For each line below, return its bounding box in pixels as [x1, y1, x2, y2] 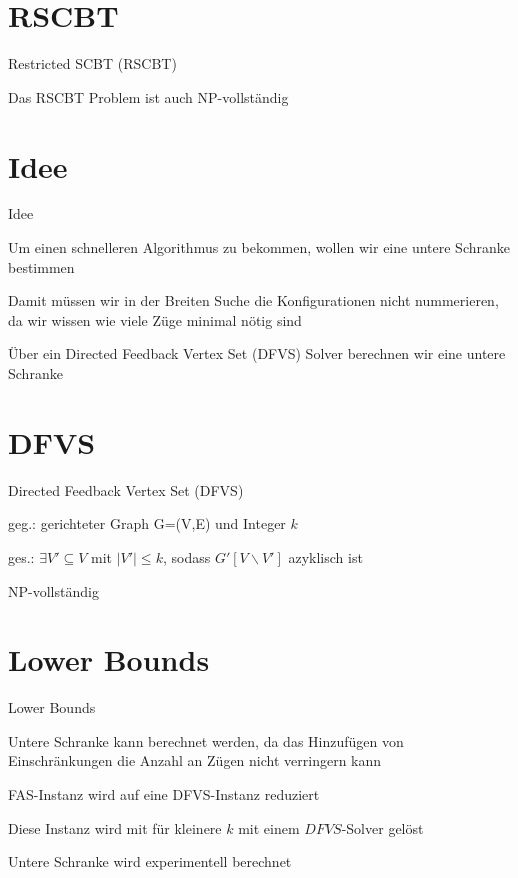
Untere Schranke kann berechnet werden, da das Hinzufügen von [8, 730, 404, 751]
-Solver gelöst [341, 817, 424, 838]
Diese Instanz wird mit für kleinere [8, 817, 222, 838]
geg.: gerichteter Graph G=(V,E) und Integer [8, 513, 286, 534]
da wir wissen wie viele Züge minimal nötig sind [8, 309, 302, 330]
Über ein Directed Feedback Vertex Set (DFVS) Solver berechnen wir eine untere [8, 343, 506, 364]
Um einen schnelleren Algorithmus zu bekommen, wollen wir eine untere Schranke [8, 237, 510, 258]
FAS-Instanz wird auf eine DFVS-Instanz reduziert [8, 784, 320, 804]
